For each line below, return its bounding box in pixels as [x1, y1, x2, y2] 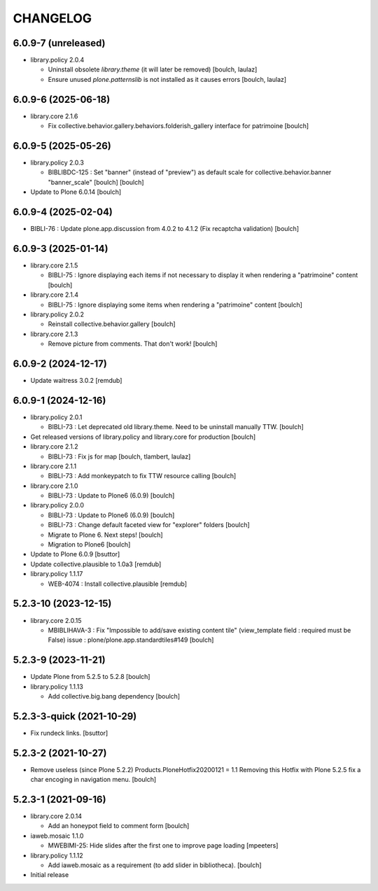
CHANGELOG [13, 10, 92, 26]
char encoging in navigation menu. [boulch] [30, 776, 157, 784]
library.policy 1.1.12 [30, 851, 83, 860]
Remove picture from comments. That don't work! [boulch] [48, 339, 218, 348]
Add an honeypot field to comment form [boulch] [48, 822, 190, 830]
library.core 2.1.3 [30, 330, 78, 338]
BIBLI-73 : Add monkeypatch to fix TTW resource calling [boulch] [48, 472, 237, 480]
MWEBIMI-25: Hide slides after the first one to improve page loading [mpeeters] [48, 841, 279, 850]
